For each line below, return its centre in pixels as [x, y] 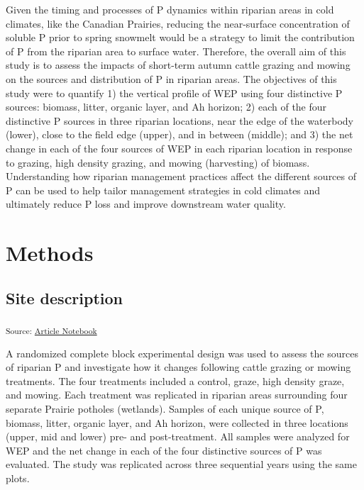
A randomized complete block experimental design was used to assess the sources [182, 353]
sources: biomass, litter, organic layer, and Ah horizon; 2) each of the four [166, 107]
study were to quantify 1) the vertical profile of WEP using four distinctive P [174, 93]
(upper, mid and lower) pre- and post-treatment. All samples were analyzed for [178, 436]
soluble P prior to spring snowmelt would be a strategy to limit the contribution [180, 37]
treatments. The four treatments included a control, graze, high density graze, [175, 380]
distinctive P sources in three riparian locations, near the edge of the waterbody [180, 120]
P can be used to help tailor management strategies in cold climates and [163, 190]
